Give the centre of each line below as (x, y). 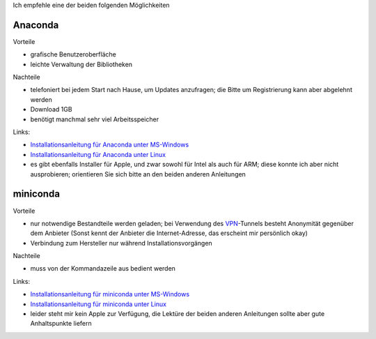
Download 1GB (51, 110)
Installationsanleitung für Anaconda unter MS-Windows (110, 145)
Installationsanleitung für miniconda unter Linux (99, 304)
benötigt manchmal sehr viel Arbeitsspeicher (95, 119)
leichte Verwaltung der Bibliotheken (81, 64)
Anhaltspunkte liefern (61, 324)
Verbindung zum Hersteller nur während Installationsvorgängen (121, 243)
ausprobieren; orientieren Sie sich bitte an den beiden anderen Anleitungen (138, 174)
